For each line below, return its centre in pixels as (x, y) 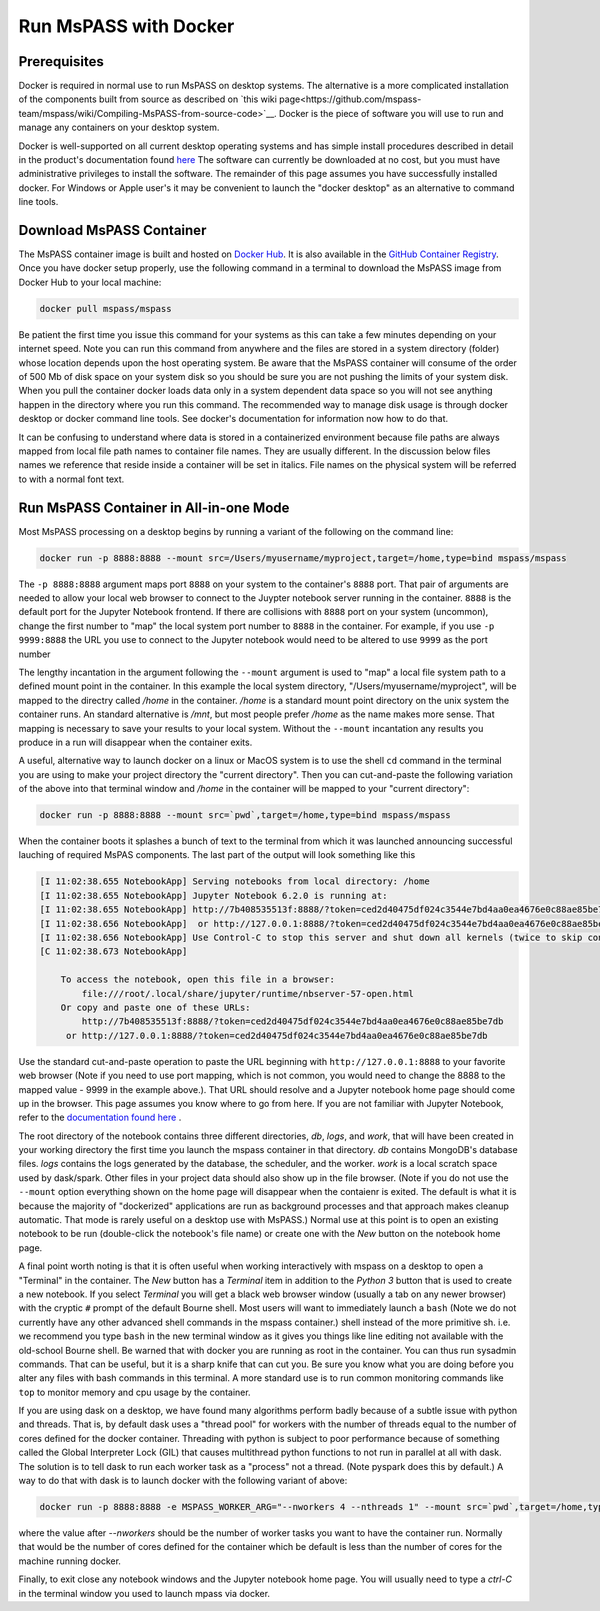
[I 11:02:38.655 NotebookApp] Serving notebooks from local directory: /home (234, 881)
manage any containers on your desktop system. (119, 127)
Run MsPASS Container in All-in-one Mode (154, 507)
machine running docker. (70, 1561)
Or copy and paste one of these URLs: (155, 1007)
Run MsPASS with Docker (126, 26)
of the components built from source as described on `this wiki (147, 99)
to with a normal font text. (71, 479)
